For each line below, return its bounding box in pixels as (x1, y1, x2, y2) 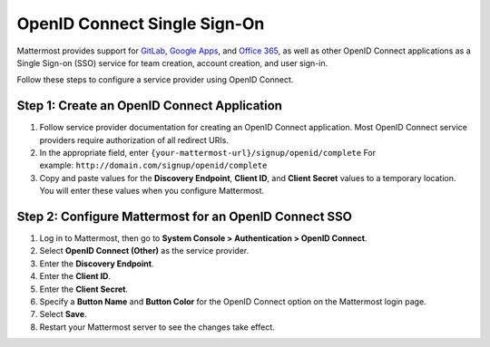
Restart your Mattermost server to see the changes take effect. (39, 322, 276, 333)
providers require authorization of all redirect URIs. (39, 134, 229, 145)
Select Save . (39, 309, 87, 320)
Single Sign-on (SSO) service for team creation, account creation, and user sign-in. (16, 57, 328, 68)
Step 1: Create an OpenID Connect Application (16, 98, 283, 113)
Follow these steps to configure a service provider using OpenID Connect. (16, 74, 294, 85)
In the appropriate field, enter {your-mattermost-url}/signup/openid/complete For (39, 148, 377, 159)
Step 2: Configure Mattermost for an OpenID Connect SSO (16, 209, 353, 224)
